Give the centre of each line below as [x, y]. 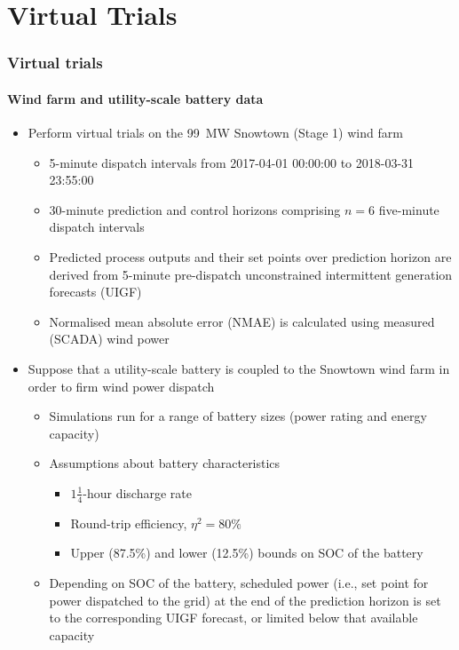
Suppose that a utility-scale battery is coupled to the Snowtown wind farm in [239, 368]
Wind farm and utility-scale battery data [135, 98]
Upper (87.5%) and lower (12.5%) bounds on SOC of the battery [247, 553]
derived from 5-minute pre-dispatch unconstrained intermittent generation [251, 274]
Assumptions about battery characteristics [165, 463]
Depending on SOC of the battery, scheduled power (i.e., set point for [239, 582]
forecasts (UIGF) [95, 292]
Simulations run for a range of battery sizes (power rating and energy [238, 416]
